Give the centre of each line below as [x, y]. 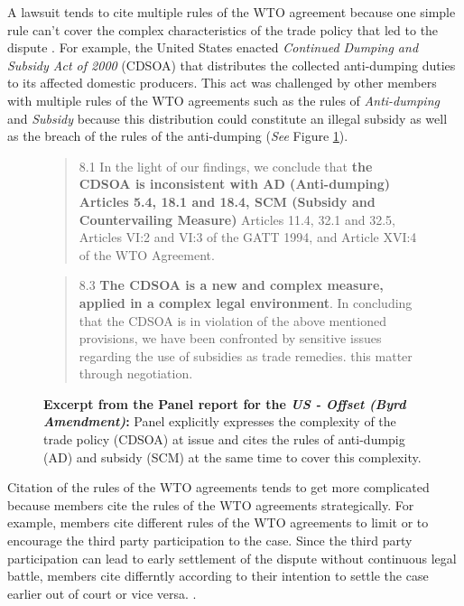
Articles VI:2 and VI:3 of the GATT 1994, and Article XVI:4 [248, 237]
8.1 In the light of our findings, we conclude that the [226, 166]
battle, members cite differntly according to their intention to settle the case [218, 576]
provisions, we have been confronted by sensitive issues [230, 338]
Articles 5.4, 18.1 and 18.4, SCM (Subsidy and [227, 201]
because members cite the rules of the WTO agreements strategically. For [211, 504]
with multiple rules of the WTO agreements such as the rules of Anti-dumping [223, 100]
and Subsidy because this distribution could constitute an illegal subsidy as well [227, 118]
